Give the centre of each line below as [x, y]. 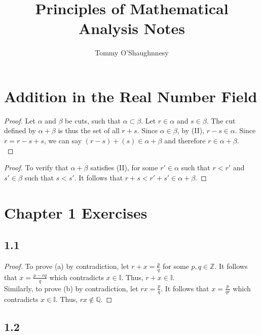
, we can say [63, 141]
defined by [20, 130]
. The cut [221, 120]
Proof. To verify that [36, 167]
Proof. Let [20, 120]
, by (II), [191, 130]
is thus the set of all [89, 130]
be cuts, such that [93, 120]
